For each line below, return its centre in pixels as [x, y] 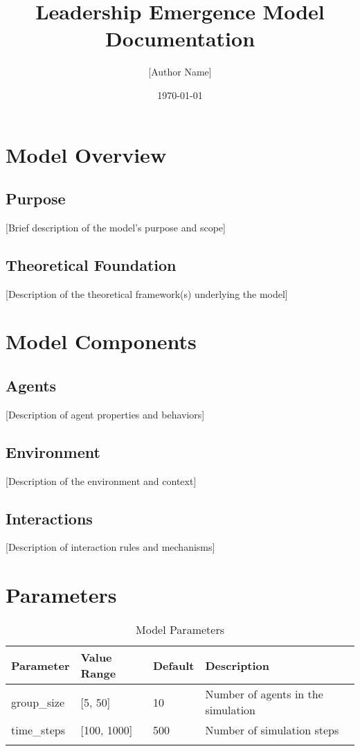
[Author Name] [180, 72]
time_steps [38, 730]
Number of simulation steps [272, 730]
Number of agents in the [264, 694]
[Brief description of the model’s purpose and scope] [116, 227]
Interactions [49, 518]
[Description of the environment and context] [101, 480]
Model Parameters [180, 630]
